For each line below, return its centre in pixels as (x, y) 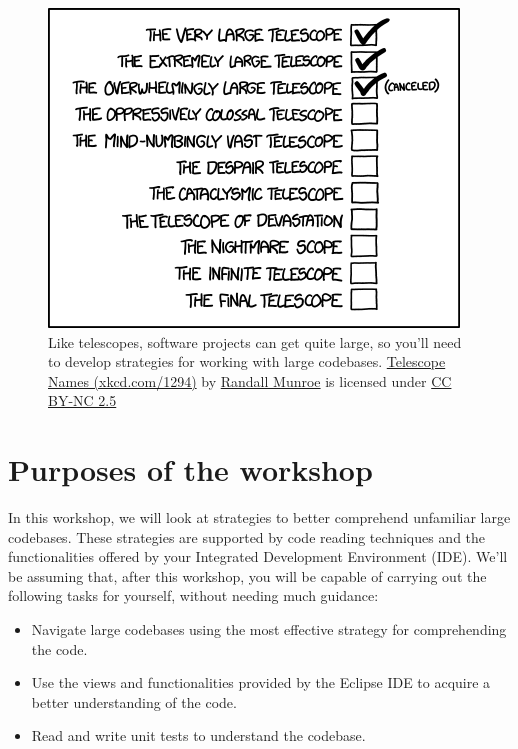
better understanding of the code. (134, 701)
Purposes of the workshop (190, 469)
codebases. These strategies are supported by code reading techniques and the (247, 536)
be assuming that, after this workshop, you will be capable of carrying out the (247, 575)
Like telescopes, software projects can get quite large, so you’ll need (255, 341)
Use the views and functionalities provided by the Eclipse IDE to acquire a (261, 682)
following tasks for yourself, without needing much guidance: (193, 595)
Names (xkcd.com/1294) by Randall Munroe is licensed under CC (250, 380)
